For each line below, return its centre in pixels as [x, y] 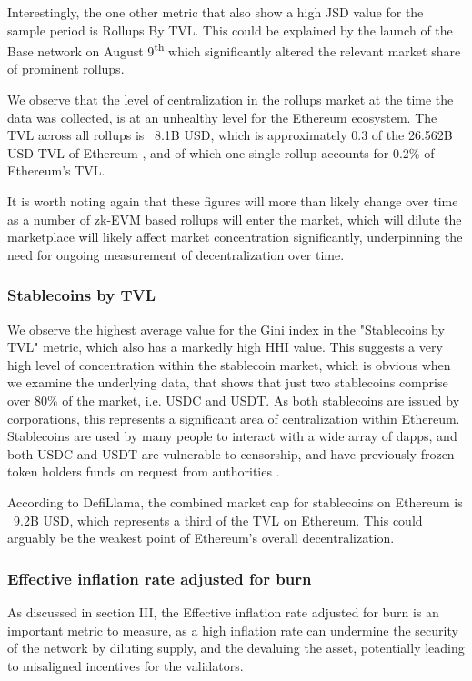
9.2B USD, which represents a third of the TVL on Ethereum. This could [218, 520]
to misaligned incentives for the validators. [126, 665]
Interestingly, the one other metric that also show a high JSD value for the [216, 12]
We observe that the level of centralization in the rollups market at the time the [231, 100]
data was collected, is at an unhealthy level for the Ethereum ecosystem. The [222, 117]
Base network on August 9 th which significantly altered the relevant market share [234, 50]
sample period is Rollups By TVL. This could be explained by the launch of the [230, 30]
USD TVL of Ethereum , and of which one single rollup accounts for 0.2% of [221, 152]
